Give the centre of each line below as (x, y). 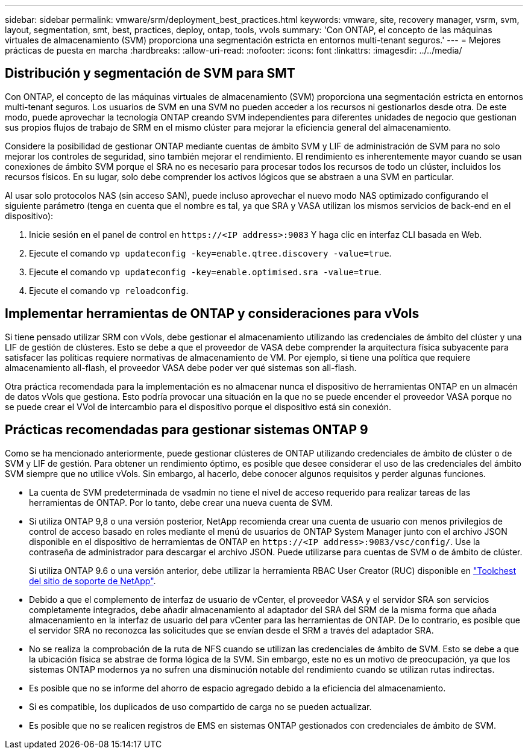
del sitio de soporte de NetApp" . (93, 581)
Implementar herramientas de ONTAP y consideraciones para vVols (212, 314)
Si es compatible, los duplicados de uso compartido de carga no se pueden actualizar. (200, 706)
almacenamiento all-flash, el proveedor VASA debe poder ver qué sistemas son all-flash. (181, 367)
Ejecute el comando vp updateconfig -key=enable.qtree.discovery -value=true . (210, 253)
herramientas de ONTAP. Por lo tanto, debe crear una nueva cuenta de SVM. (181, 502)
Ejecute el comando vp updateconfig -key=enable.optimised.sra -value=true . (205, 272)
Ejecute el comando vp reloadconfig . (109, 290)
